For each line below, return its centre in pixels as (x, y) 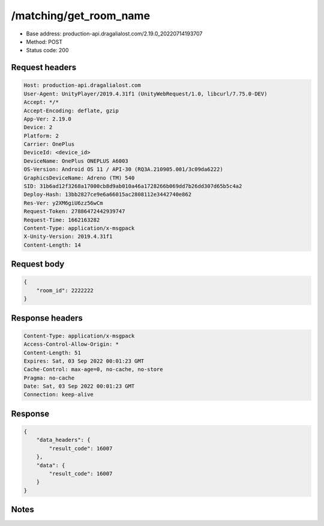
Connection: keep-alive (59, 394)
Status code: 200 (47, 50)
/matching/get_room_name (80, 16)
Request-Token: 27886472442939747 (74, 211)
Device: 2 (38, 127)
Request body (38, 264)
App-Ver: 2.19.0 (48, 119)
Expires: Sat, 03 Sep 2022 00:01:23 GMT (84, 361)
